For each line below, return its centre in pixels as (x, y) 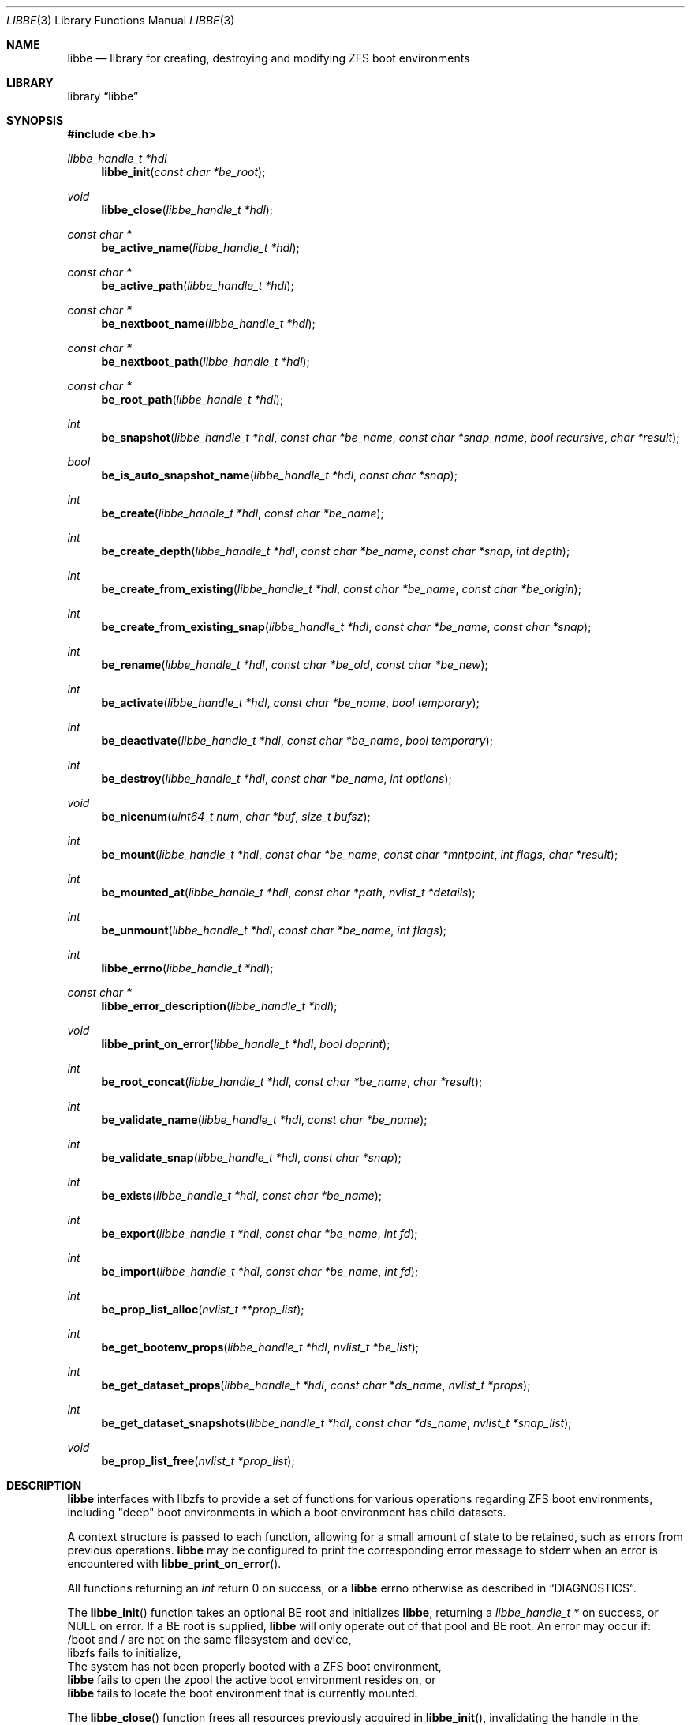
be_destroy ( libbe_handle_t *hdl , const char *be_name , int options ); (276, 778)
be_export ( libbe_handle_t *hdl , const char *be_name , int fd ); (260, 1233)
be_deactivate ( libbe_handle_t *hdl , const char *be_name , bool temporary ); (297, 740)
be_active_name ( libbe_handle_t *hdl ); (200, 248)
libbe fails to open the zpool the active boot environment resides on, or (252, 1680)
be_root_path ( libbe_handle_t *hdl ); (192, 399)
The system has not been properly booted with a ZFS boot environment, (254, 1666)
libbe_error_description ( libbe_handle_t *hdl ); (219, 1006)
